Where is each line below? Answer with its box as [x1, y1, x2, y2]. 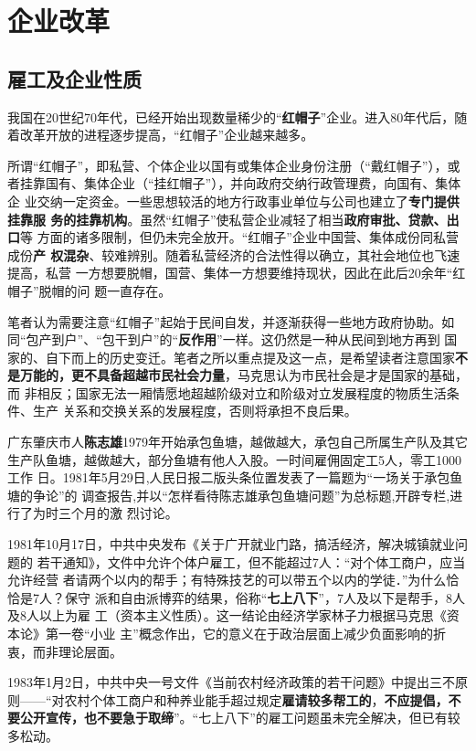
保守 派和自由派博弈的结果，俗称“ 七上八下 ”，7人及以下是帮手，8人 [64, 587, 465, 607]
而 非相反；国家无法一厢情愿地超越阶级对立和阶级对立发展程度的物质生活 [7, 383, 447, 402]
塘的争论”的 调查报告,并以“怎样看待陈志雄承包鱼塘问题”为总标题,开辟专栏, [7, 485, 450, 504]
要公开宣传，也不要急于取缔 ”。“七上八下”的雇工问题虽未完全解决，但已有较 [7, 708, 460, 727]
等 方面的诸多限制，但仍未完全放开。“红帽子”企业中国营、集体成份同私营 [20, 227, 459, 247]
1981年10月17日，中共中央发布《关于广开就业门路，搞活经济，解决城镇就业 [7, 534, 455, 554]
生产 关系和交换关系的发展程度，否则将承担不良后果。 [32, 401, 357, 420]
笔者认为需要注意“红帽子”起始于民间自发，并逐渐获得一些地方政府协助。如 [7, 312, 455, 331]
